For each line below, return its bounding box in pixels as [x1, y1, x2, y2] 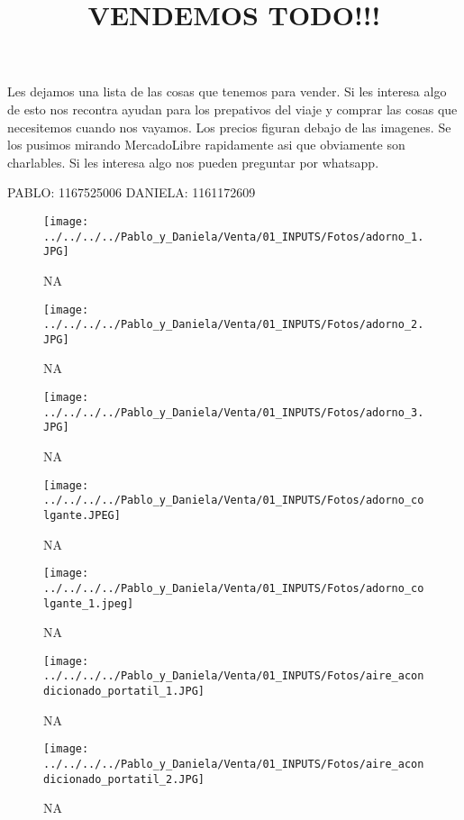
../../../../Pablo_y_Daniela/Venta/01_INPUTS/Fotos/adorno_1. [43, 230, 424, 243]
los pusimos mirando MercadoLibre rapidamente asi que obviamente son [7, 135, 405, 154]
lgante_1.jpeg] [43, 597, 134, 610]
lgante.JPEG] [43, 508, 121, 522]
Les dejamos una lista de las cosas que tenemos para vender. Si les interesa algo [7, 82, 447, 101]
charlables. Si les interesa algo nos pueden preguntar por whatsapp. [7, 152, 379, 171]
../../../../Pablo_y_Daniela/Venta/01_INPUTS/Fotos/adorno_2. [43, 318, 424, 332]
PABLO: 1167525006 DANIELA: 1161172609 [7, 183, 256, 202]
